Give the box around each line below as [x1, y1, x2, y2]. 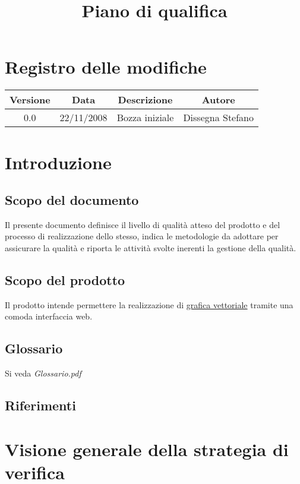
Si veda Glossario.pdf [5, 367, 81, 379]
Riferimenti [5, 396, 76, 415]
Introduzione [5, 150, 112, 174]
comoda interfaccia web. [5, 310, 93, 322]
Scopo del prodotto [5, 271, 125, 289]
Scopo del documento [5, 191, 139, 209]
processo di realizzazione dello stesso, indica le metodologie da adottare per [5, 230, 279, 242]
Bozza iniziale [116, 110, 174, 125]
